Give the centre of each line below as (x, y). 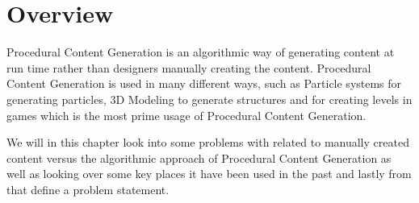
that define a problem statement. (88, 189)
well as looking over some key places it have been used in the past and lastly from (209, 174)
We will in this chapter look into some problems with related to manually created (208, 142)
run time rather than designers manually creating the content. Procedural (189, 67)
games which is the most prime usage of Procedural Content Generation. (186, 115)
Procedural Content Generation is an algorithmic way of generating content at (201, 52)
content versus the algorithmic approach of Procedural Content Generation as (199, 157)
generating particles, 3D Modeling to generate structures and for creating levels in (209, 99)
